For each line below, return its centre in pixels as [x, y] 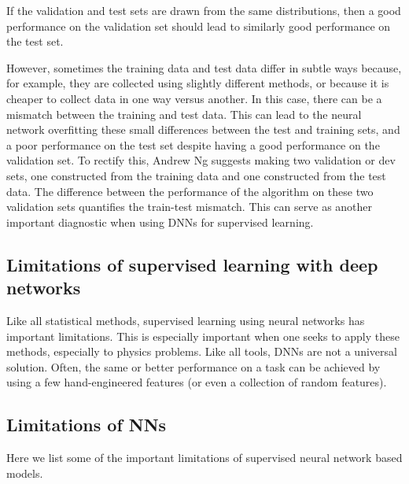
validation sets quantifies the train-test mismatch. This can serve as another [190, 207]
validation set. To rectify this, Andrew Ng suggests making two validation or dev [201, 160]
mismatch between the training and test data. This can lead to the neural [184, 114]
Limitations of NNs [87, 425]
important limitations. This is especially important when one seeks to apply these [203, 336]
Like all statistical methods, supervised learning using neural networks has [186, 320]
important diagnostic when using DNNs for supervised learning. [160, 222]
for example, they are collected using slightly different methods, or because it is [198, 83]
